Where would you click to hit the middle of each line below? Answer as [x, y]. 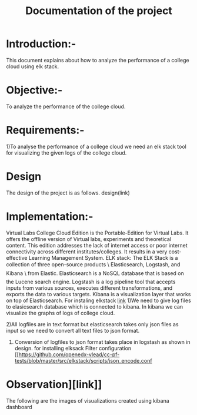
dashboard [19, 407]
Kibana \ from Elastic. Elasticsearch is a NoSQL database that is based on [95, 273]
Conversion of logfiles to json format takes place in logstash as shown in [102, 342]
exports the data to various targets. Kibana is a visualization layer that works [98, 294]
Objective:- [34, 90]
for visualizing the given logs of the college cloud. [66, 153]
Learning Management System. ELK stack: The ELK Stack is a [103, 257]
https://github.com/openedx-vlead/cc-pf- [69, 354]
